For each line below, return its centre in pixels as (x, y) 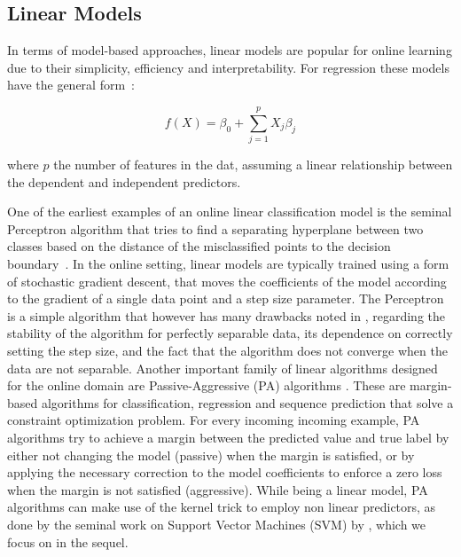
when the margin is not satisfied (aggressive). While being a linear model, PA (218, 489)
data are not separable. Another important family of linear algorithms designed (223, 368)
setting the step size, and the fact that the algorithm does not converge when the (227, 351)
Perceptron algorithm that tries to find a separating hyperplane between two (215, 228)
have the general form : (71, 85)
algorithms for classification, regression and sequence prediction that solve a (247, 402)
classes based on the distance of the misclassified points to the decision (199, 246)
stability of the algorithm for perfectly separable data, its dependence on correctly (230, 333)
